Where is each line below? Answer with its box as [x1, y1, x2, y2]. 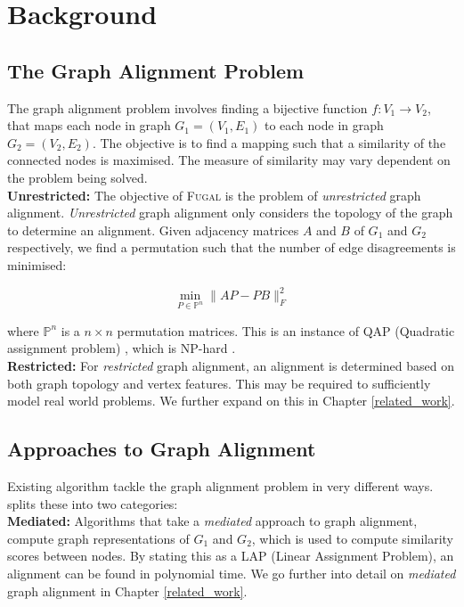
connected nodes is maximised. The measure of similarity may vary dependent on [7, 151, 451, 169]
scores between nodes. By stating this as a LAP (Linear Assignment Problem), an [7, 546, 454, 565]
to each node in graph [264, 116, 384, 135]
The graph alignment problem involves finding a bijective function [7, 98, 368, 117]
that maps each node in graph [7, 116, 171, 135]
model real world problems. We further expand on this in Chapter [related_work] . [7, 391, 455, 410]
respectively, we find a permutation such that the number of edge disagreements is [7, 238, 456, 257]
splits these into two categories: [7, 494, 178, 513]
